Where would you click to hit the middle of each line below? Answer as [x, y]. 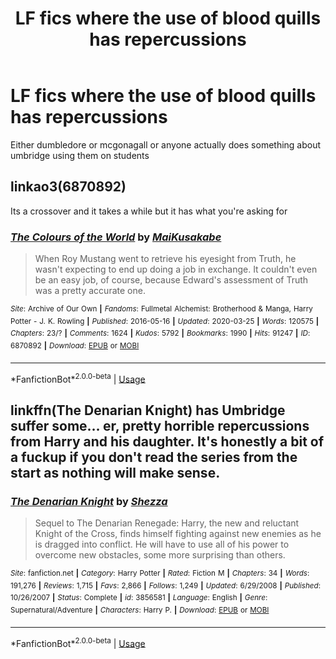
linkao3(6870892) [68, 187]
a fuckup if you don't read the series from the [154, 457]
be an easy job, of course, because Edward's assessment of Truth [171, 280]
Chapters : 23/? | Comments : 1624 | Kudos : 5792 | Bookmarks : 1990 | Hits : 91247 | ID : [160, 333]
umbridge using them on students [80, 155]
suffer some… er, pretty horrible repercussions [160, 425]
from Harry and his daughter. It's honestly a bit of [167, 441]
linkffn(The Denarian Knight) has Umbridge [148, 410]
